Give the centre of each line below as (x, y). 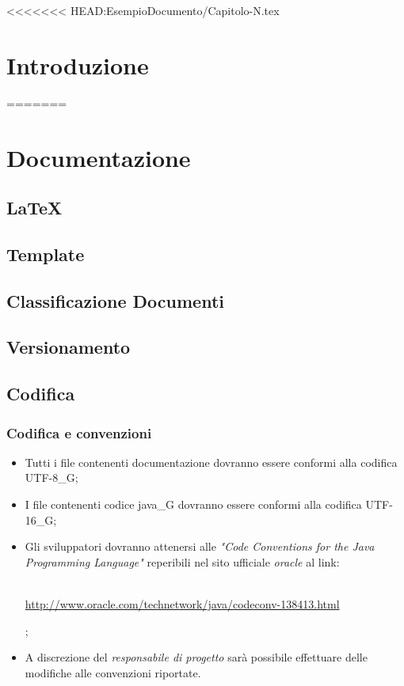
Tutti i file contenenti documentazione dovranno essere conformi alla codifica (211, 462)
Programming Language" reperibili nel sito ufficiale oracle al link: (182, 561)
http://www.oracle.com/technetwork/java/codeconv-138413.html (182, 603)
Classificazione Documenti (116, 300)
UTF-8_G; (51, 478)
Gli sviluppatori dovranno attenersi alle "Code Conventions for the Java (200, 546)
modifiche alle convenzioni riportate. (113, 672)
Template (46, 254)
